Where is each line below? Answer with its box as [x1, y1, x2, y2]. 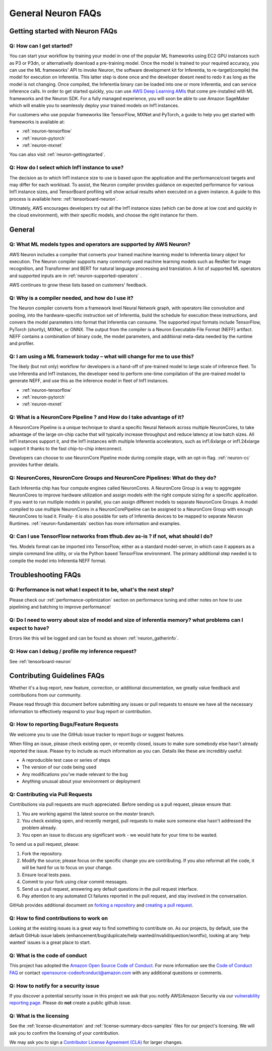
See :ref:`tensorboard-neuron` [9, 658, 73, 664]
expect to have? [9, 625, 50, 631]
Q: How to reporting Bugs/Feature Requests [9, 721, 118, 728]
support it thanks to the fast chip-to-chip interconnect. [9, 445, 123, 451]
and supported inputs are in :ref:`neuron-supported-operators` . [9, 272, 142, 279]
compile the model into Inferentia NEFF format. [9, 558, 107, 564]
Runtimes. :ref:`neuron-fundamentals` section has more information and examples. [9, 520, 181, 526]
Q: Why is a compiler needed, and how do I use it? [9, 294, 133, 301]
